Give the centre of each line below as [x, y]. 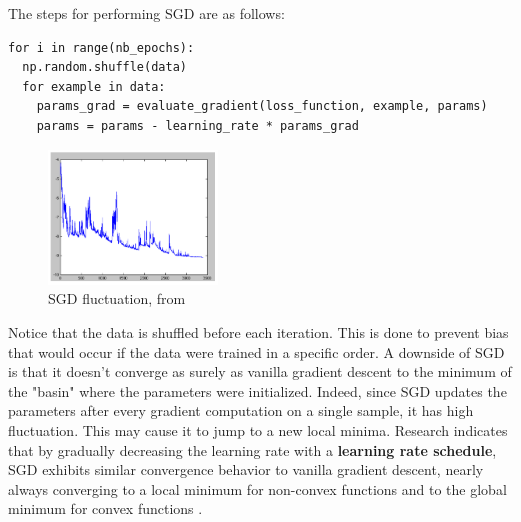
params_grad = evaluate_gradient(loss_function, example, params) [262, 106]
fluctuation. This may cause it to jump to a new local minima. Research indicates [258, 430]
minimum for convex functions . [105, 508]
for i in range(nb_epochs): [101, 47]
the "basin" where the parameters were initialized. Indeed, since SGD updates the [257, 390]
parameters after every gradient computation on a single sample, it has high [241, 410]
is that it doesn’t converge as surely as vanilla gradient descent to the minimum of [260, 371]
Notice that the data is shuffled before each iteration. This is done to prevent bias [258, 332]
